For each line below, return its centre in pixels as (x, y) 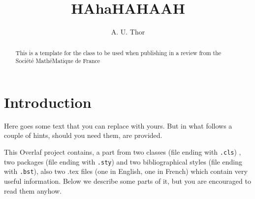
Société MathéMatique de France (58, 61)
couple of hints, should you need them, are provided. (83, 135)
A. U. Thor (128, 32)
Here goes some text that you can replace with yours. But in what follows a (118, 125)
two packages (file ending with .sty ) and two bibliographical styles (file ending (123, 161)
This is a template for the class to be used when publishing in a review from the (118, 52)
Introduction (48, 102)
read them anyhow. (33, 190)
